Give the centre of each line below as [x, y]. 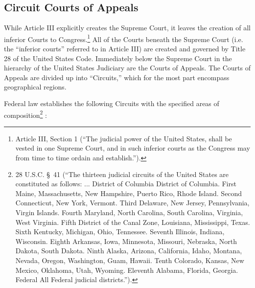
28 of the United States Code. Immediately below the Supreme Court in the [118, 58]
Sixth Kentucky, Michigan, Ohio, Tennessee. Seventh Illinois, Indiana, [120, 232]
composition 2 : [25, 114]
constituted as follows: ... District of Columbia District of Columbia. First [126, 184]
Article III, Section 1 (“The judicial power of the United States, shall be [124, 138]
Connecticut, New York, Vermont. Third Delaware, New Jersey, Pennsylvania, [132, 203]
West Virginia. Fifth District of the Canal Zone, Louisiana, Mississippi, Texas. [133, 222]
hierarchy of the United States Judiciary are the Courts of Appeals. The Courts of [127, 68]
